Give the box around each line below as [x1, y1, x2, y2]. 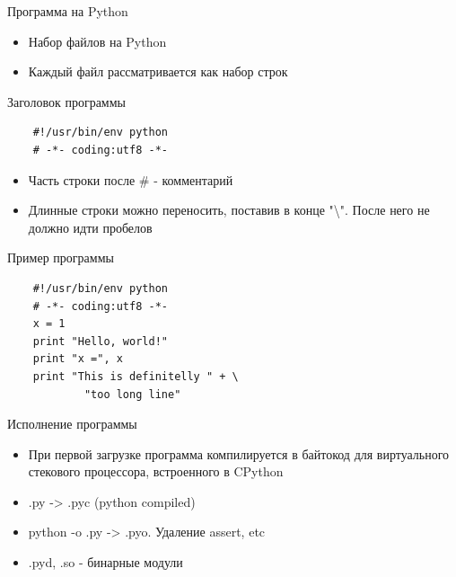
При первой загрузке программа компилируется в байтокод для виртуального [28, 444, 450, 463]
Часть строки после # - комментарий [28, 170, 233, 189]
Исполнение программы [7, 414, 137, 433]
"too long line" [83, 387, 181, 401]
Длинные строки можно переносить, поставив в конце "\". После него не [28, 200, 430, 219]
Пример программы [7, 248, 114, 267]
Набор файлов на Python [28, 31, 167, 50]
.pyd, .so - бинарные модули [28, 553, 183, 572]
